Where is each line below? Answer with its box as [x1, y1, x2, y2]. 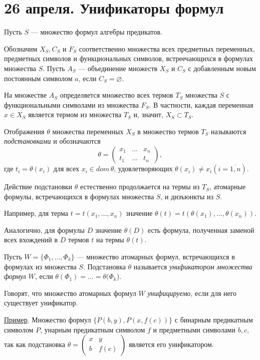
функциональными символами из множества [4, 99, 139, 110]
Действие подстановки [4, 181, 73, 192]
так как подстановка [4, 339, 66, 349]
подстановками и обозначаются [4, 136, 101, 146]
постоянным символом [4, 73, 73, 83]
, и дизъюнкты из [160, 191, 214, 201]
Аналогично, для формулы [4, 224, 85, 235]
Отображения [4, 126, 45, 136]
